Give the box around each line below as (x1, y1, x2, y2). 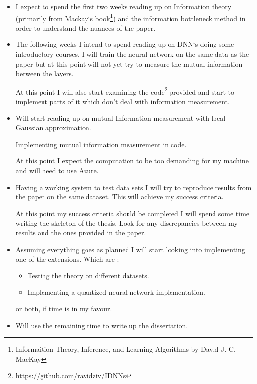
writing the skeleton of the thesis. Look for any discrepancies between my (15, 218, 238, 228)
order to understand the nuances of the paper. (15, 22, 156, 33)
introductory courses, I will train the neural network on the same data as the (15, 49, 249, 59)
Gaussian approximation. (15, 122, 91, 133)
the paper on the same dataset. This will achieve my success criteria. (15, 192, 224, 202)
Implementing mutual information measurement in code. (15, 139, 187, 149)
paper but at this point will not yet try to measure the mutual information (15, 58, 243, 69)
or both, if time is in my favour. (15, 303, 112, 313)
